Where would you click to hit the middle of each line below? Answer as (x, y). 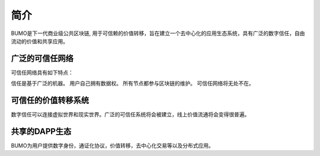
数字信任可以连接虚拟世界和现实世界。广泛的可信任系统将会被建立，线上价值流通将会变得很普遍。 (130, 114)
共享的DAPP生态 (41, 131)
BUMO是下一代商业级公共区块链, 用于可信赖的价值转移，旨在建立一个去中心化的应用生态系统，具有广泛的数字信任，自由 (158, 33)
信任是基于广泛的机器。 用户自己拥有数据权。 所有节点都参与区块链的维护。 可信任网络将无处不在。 (132, 84)
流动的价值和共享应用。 (39, 41)
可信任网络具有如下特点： (42, 72)
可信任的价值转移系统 (50, 101)
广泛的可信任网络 (42, 58)
